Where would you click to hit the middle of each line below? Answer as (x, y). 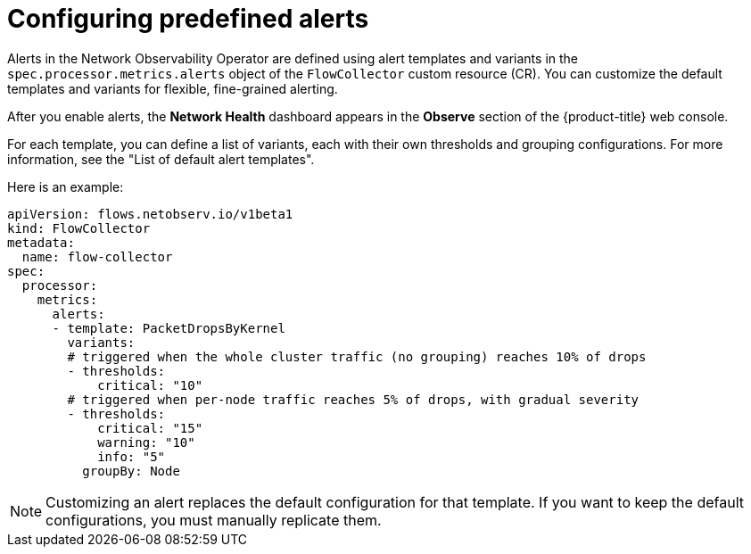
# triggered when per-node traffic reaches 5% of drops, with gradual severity (353, 399)
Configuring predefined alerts (188, 19)
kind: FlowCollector (79, 228)
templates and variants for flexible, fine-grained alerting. (173, 88)
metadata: (41, 242)
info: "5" (132, 456)
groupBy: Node (131, 471)
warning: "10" (146, 442)
